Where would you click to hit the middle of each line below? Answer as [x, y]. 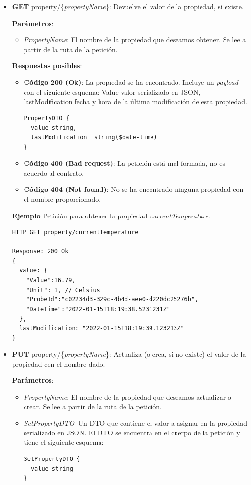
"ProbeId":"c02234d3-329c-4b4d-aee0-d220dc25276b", [112, 300]
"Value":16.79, [51, 281]
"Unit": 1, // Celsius [63, 290]
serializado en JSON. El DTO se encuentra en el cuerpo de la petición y [132, 432]
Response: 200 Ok [40, 252]
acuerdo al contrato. [54, 173]
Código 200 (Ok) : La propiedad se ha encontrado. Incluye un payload [131, 82]
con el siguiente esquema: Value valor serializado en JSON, [112, 92]
